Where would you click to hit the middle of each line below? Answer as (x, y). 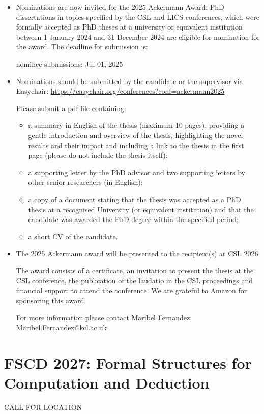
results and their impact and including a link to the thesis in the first (136, 145)
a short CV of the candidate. (73, 236)
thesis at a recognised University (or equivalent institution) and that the (141, 209)
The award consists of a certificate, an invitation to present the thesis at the (135, 270)
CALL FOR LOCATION (43, 407)
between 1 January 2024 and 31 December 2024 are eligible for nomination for (138, 36)
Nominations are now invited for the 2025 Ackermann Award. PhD (120, 7)
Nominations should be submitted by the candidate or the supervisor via (129, 81)
